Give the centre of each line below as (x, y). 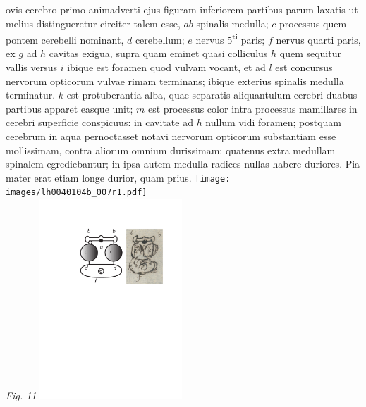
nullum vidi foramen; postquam (274, 122)
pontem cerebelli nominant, (65, 39)
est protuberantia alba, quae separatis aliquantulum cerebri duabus (212, 95)
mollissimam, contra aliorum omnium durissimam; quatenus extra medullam (171, 150)
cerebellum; (160, 39)
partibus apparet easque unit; (69, 108)
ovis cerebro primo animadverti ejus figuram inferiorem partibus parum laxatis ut (182, 9)
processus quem (313, 23)
